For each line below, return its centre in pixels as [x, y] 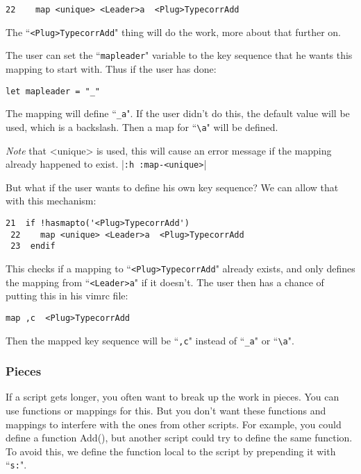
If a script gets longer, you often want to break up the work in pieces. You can [173, 397]
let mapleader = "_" [53, 91]
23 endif [33, 246]
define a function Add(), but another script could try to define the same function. [179, 438]
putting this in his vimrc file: [67, 296]
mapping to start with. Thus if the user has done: [111, 68]
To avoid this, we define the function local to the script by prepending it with [171, 451]
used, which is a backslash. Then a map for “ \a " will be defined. [142, 126]
